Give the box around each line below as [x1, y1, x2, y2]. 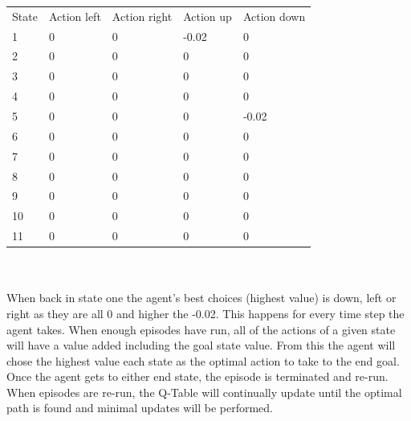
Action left [48, 7, 101, 24]
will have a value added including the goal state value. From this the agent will [6, 337, 396, 354]
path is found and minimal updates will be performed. [6, 399, 274, 416]
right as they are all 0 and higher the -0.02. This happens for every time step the [6, 305, 405, 321]
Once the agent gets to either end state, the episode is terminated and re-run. [6, 368, 389, 385]
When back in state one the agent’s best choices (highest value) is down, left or [6, 289, 397, 306]
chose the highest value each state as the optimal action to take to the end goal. [6, 352, 400, 369]
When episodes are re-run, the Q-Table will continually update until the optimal [6, 383, 402, 400]
